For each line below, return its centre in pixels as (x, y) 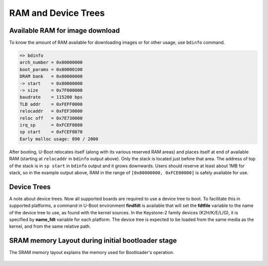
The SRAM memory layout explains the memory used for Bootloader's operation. (92, 253)
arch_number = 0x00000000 (51, 63)
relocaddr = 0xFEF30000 (51, 111)
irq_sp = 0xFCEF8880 (51, 125)
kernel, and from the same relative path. (50, 226)
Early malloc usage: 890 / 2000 (59, 139)
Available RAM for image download (65, 31)
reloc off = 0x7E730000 (51, 118)
